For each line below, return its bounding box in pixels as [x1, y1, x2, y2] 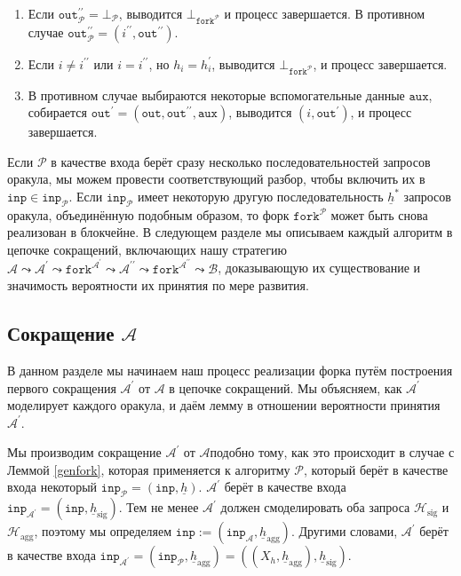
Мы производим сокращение [7, 443, 162, 462]
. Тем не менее [118, 498, 199, 517]
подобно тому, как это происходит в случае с [210, 443, 455, 462]
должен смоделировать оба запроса [220, 498, 410, 517]
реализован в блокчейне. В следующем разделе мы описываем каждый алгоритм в [7, 223, 453, 241]
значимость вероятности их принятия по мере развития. [7, 276, 309, 295]
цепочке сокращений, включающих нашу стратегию [7, 240, 287, 258]
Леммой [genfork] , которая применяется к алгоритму [7, 460, 290, 478]
